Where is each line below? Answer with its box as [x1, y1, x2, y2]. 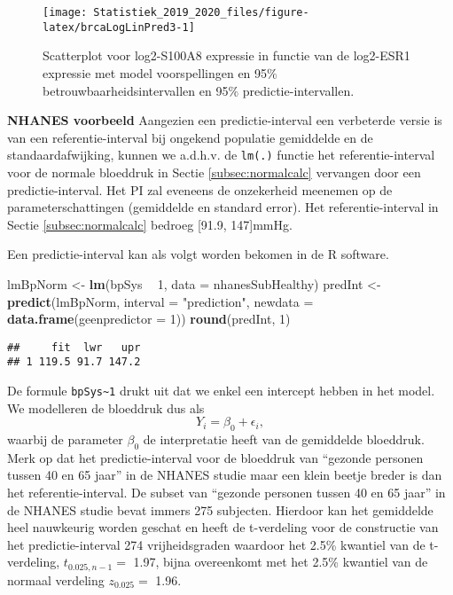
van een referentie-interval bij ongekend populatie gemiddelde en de [7, 128, 373, 146]
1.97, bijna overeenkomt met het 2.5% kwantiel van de [133, 552, 428, 571]
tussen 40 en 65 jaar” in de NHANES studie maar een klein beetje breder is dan [7, 466, 442, 484]
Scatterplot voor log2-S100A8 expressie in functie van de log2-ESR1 [43, 46, 410, 65]
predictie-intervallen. [242, 81, 355, 99]
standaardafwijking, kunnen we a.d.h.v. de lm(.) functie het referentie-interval [7, 145, 435, 164]
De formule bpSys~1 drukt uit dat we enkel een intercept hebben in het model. [7, 381, 435, 399]
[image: [43, 6, 88, 19]
